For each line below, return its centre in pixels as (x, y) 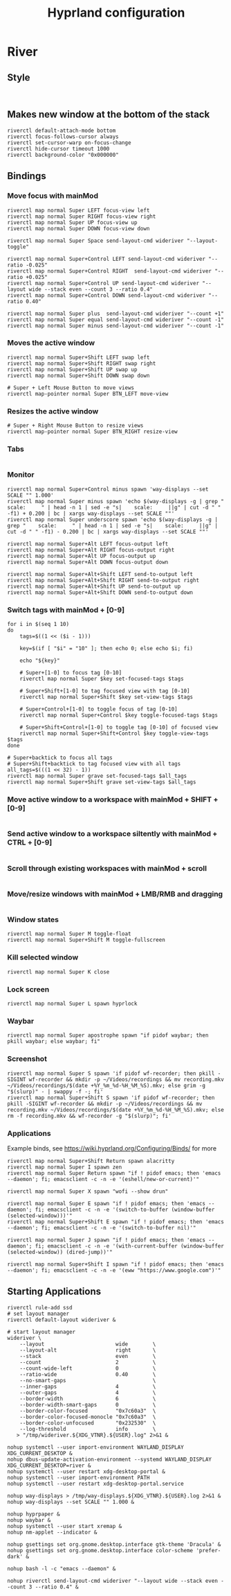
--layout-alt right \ (88, 1350)
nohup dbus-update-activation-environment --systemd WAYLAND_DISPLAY (110, 1459)
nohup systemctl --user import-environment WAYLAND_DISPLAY (96, 1447)
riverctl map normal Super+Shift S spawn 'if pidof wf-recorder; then (111, 1098)
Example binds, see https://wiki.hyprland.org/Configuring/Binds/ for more (112, 1148)
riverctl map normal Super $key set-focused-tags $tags (102, 679)
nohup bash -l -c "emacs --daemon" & (62, 1569)
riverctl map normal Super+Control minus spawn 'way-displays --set (108, 489)
